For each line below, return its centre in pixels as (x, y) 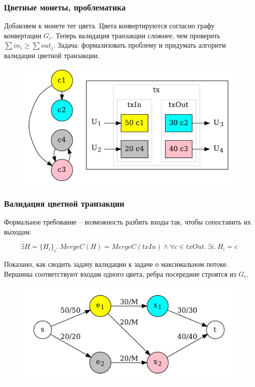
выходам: (18, 231)
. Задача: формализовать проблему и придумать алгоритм (140, 45)
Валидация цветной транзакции (64, 203)
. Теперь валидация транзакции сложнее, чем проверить (136, 35)
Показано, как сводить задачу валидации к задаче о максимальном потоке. (116, 264)
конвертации (23, 35)
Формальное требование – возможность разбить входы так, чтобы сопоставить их (127, 222)
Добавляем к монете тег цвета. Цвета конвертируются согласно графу (109, 26)
